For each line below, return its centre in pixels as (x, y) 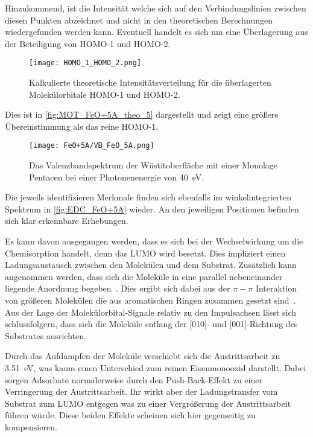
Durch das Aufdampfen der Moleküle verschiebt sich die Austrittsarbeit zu (143, 356)
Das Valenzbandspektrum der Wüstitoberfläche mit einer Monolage (153, 165)
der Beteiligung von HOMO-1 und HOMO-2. (88, 43)
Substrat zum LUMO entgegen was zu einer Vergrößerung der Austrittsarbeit (148, 403)
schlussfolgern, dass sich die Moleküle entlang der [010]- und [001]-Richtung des (151, 324)
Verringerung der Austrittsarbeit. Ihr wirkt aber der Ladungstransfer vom (141, 391)
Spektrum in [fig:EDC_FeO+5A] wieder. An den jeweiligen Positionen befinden (152, 209)
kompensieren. (31, 426)
